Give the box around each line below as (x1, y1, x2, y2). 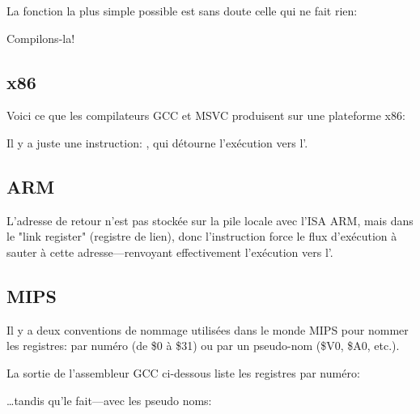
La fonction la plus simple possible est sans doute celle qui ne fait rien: (6, 2, 358, 19)
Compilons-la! (6, 29, 75, 46)
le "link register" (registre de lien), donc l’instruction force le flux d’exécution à (6, 228, 397, 245)
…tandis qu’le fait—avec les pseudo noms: (6, 391, 212, 408)
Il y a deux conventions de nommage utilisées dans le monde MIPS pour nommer (6, 321, 409, 338)
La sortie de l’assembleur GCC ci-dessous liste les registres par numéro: (6, 364, 360, 381)
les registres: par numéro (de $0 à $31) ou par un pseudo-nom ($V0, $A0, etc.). (6, 337, 400, 354)
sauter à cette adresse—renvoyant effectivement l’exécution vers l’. (6, 243, 333, 260)
